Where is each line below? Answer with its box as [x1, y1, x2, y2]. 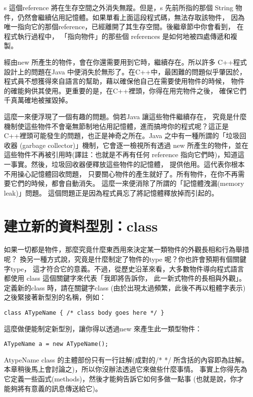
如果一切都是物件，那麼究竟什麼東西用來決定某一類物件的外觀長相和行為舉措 [4, 244, 249, 254]
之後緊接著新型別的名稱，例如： [4, 292, 106, 302]
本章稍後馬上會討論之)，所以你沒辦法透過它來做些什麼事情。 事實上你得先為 [4, 364, 248, 374]
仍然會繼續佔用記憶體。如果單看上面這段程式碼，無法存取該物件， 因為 [17, 12, 245, 22]
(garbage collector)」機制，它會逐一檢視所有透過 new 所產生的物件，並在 [19, 140, 249, 150]
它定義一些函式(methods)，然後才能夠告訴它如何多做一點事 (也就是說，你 [4, 374, 237, 384]
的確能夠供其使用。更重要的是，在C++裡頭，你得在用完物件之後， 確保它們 [4, 85, 247, 95]
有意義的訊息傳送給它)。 [24, 383, 102, 393]
